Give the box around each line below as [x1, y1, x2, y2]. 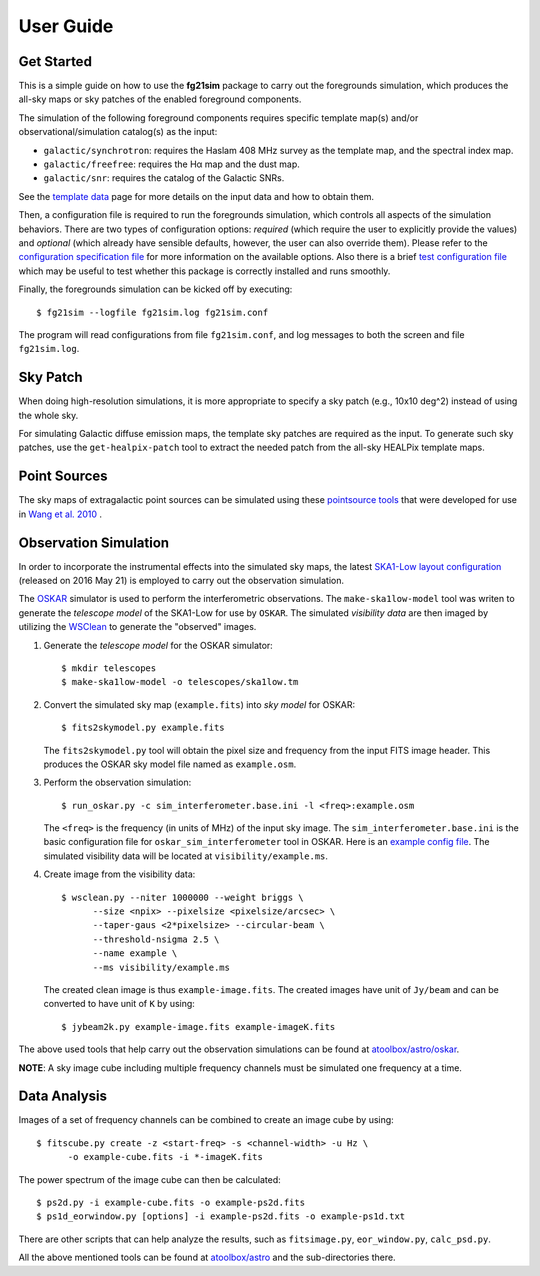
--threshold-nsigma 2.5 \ [92, 933, 220, 945]
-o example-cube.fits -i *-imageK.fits [67, 1151, 264, 1163]
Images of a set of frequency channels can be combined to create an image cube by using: [18, 1114, 394, 1126]
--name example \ [92, 948, 178, 959]
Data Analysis [18, 1088, 108, 1105]
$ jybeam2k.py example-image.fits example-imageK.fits [61, 1021, 336, 1032]
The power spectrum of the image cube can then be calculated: [18, 1173, 282, 1185]
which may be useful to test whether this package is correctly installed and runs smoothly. [18, 265, 391, 277]
